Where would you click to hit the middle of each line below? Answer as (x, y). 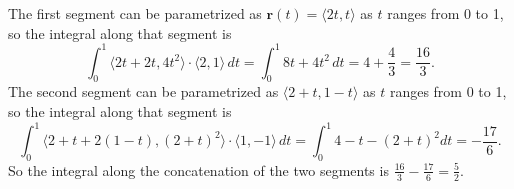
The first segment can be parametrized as (135, 13)
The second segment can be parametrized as (143, 91)
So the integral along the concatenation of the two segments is (198, 169)
